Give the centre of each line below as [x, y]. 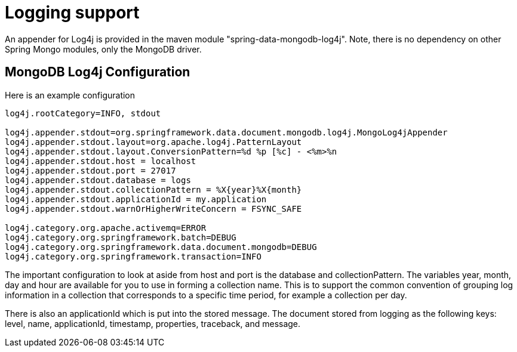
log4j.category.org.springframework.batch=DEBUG [121, 237]
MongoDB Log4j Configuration [98, 72]
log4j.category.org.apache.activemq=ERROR [106, 228]
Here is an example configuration [70, 95]
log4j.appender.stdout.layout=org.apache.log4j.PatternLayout [153, 142]
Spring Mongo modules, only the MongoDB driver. [103, 49]
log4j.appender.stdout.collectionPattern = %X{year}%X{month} [153, 189]
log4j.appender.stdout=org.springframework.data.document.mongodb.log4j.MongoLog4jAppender [226, 132]
